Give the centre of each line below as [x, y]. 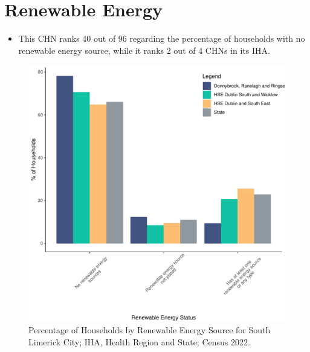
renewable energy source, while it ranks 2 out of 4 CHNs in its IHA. [144, 50]
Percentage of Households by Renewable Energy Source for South [150, 329]
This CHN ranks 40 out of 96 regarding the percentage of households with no [162, 38]
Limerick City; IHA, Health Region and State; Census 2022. [139, 341]
